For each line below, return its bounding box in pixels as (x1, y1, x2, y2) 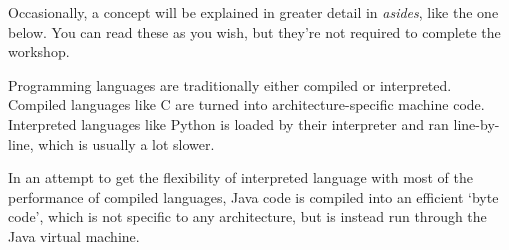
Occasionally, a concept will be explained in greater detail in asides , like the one (8, 2, 499, 22)
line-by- (453, 113, 500, 134)
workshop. (8, 41, 70, 62)
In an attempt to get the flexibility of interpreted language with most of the (8, 167, 473, 188)
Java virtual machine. (8, 225, 140, 246)
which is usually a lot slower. (38, 133, 215, 154)
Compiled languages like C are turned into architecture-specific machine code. (8, 94, 485, 115)
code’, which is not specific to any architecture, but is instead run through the (8, 206, 487, 227)
